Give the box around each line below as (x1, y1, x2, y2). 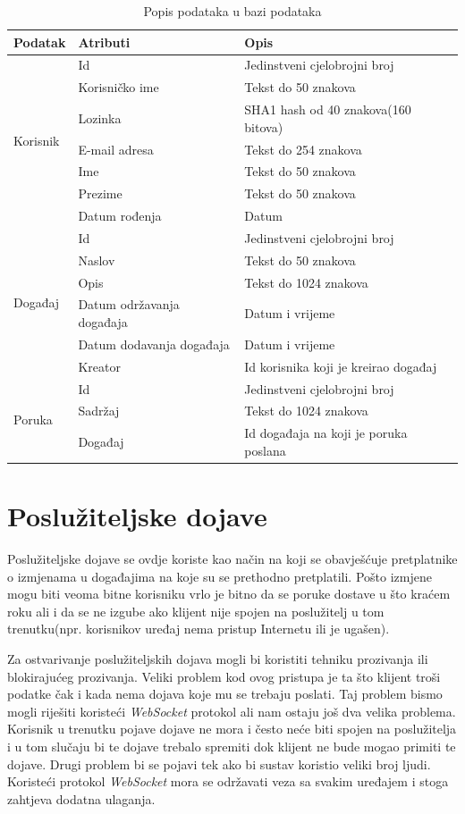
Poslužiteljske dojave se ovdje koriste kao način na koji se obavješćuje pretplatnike (7, 550, 458, 568)
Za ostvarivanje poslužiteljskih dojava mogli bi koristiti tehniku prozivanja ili (7, 650, 428, 668)
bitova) (244, 117, 283, 136)
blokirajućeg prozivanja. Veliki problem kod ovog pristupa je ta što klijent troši (7, 667, 441, 685)
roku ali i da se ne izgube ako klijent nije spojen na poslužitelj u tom (7, 601, 385, 620)
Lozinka (78, 108, 122, 127)
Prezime (78, 184, 123, 203)
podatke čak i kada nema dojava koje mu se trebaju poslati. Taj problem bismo (7, 684, 443, 703)
